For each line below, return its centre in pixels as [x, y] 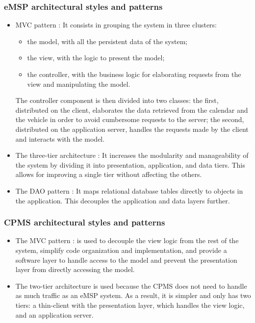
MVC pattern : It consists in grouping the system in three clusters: [116, 25]
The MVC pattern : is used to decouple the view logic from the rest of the [127, 240]
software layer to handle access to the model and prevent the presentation [126, 260]
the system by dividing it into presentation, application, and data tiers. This [130, 164]
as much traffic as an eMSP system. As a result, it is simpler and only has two [133, 295]
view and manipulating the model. [79, 84]
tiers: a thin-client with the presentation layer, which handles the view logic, [130, 305]
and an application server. [54, 314]
